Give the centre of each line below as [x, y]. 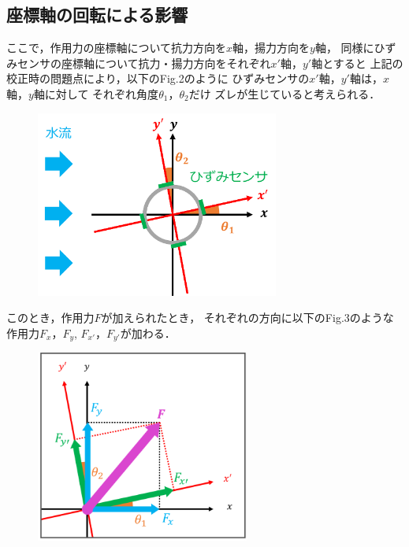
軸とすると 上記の [357, 63]
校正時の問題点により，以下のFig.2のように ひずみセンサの [158, 78]
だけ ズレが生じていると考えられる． [284, 93]
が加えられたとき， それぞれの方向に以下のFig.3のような [247, 318]
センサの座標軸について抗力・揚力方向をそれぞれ [144, 63]
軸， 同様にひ [350, 48]
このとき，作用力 [50, 318]
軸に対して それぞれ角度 [96, 93]
